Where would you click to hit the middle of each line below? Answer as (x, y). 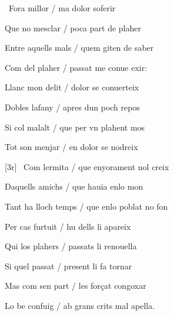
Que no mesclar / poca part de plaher (73, 27)
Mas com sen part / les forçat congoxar (76, 286)
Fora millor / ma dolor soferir (62, 8)
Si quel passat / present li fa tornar (68, 265)
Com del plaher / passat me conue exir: (76, 67)
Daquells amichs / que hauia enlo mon (74, 186)
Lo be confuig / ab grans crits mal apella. (80, 305)
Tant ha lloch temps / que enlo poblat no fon (86, 206)
